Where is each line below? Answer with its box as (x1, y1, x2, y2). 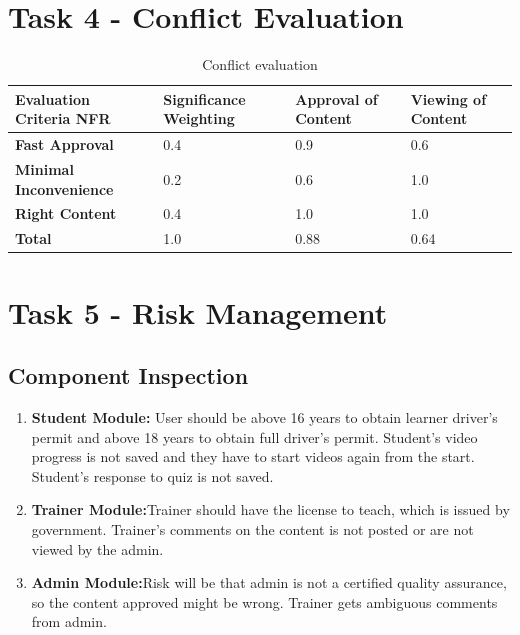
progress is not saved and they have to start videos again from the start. (31, 446, 475, 467)
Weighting (163, 108, 235, 129)
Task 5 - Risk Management (8, 291, 388, 332)
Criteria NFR (15, 108, 111, 129)
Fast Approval (15, 134, 114, 155)
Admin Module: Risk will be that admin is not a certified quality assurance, (31, 572, 507, 593)
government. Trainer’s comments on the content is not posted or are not (31, 518, 474, 539)
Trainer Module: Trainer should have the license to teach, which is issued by (31, 499, 510, 520)
